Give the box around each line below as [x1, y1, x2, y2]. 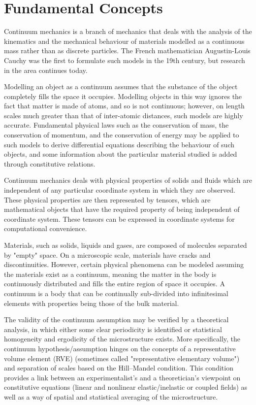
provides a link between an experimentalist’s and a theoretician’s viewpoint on [4, 372, 241, 382]
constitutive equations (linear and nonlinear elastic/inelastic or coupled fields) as [4, 382, 248, 392]
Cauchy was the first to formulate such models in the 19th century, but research [4, 55, 245, 65]
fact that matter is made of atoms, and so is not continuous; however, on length [4, 101, 245, 111]
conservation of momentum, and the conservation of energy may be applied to [4, 130, 239, 140]
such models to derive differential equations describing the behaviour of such [4, 139, 234, 149]
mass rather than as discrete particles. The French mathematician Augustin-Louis [4, 45, 251, 56]
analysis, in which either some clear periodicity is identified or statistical [4, 324, 222, 334]
